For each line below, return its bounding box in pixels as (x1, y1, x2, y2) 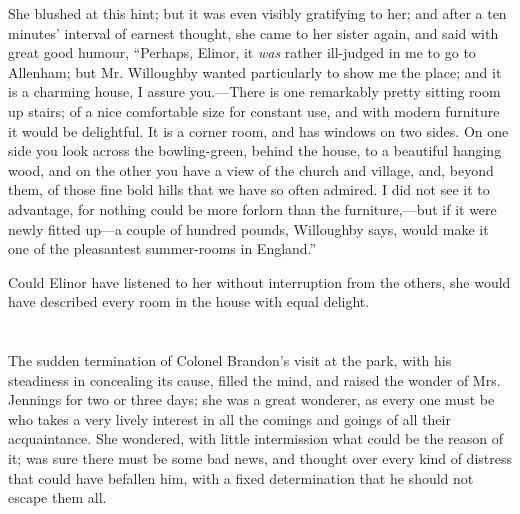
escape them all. (8, 487, 107, 508)
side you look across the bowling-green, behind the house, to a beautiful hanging (8, 140, 502, 161)
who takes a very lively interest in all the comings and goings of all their (8, 408, 451, 429)
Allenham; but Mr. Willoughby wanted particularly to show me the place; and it (8, 61, 502, 82)
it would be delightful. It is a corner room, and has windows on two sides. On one (8, 120, 509, 141)
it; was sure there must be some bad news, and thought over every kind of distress (8, 448, 512, 469)
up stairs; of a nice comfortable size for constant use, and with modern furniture (8, 100, 500, 121)
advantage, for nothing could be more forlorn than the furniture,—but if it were (8, 198, 497, 219)
